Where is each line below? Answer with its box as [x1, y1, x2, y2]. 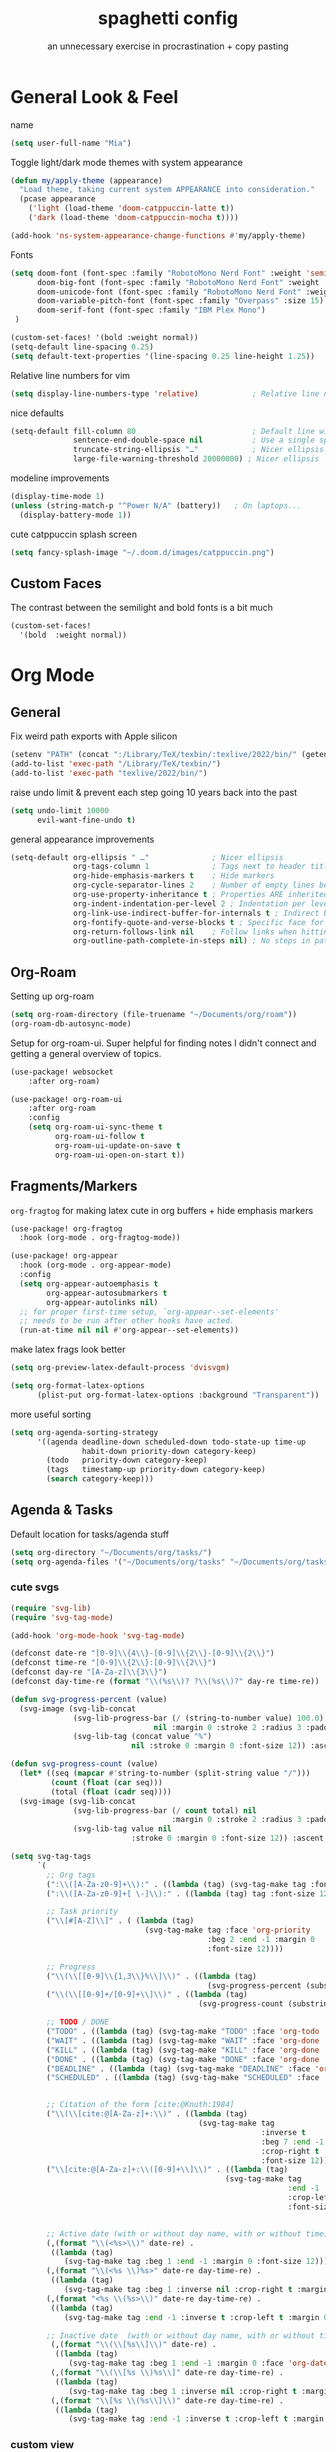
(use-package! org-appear [10, 1251, 118, 1261]
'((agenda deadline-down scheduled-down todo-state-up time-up [36, 1437, 307, 1447]
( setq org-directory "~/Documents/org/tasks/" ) [10, 1547, 213, 1557]
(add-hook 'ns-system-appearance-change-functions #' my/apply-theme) [10, 230, 307, 241]
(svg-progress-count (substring [198, 1999, 333, 2009]
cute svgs [10, 1580, 60, 1594]
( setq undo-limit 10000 [10, 805, 110, 816]
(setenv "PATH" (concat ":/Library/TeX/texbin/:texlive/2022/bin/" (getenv [10, 750, 333, 760]
